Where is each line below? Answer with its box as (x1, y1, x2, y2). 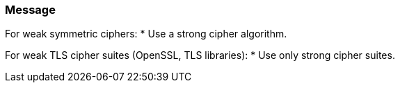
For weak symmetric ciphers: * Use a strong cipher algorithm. (5, 28, 287, 40)
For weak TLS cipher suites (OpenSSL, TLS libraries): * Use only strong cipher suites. (5, 49, 395, 62)
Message (5, 3, 56, 17)
